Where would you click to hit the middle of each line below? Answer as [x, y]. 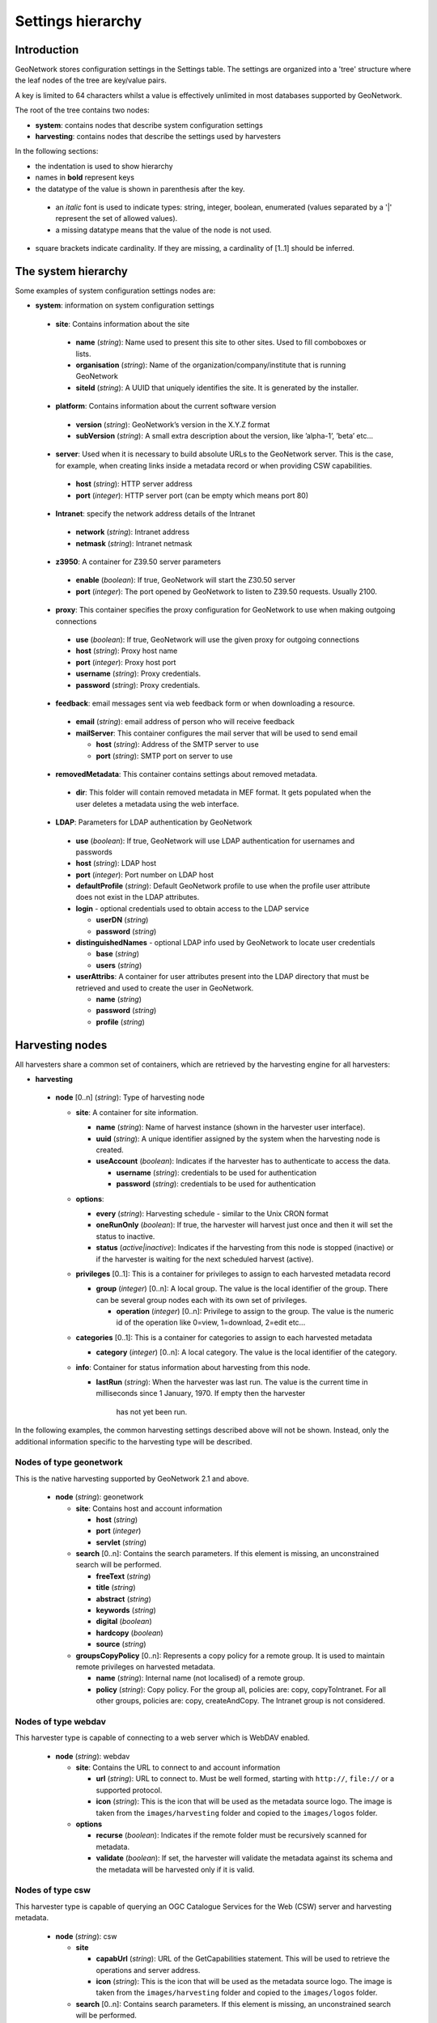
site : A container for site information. [137, 1112]
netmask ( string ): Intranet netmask [134, 543]
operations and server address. [148, 1970]
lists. [84, 354]
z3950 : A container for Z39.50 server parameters [138, 562]
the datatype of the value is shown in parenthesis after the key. [140, 189]
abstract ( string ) [123, 1599]
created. [110, 1150]
